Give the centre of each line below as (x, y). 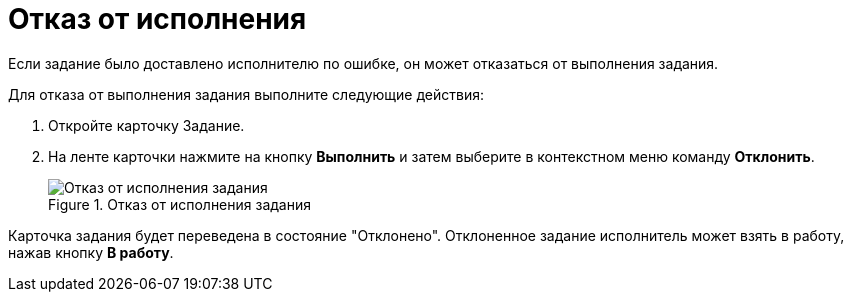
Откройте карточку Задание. (146, 125)
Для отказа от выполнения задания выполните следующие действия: (246, 94)
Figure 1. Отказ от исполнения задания (179, 204)
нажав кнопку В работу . (91, 252)
